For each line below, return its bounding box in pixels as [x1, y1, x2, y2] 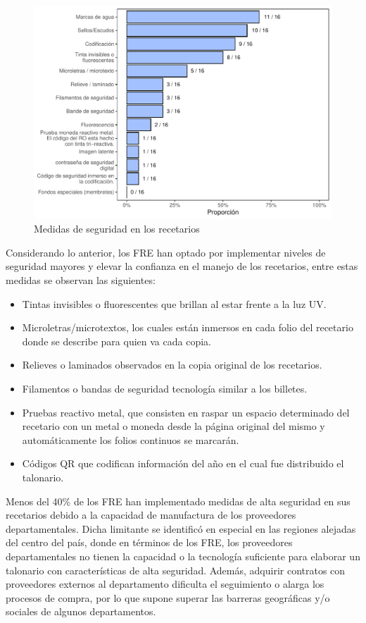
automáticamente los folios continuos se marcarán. [22, 432, 239, 447]
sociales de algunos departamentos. [6, 604, 156, 619]
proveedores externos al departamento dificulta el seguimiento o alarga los [6, 576, 324, 591]
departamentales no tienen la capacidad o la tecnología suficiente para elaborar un [6, 548, 360, 563]
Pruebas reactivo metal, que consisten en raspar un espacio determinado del [22, 405, 350, 419]
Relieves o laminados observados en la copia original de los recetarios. [22, 357, 322, 372]
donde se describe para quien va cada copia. [22, 333, 211, 348]
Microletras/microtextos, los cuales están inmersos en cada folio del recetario [22, 320, 353, 335]
